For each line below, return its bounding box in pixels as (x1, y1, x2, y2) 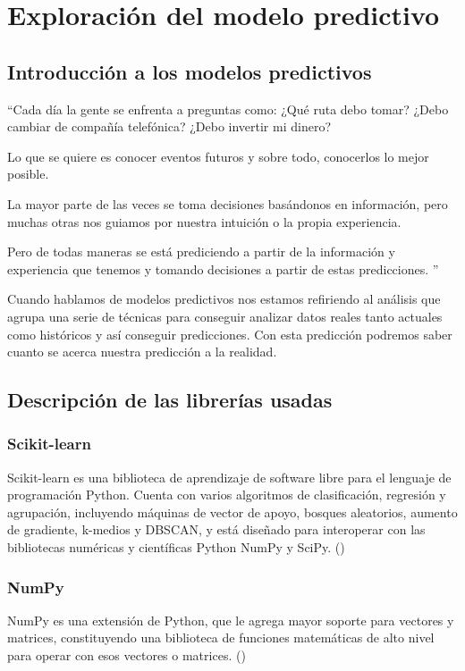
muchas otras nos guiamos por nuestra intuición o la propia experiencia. (7, 212, 402, 231)
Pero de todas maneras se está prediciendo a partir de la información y (7, 242, 395, 261)
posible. (7, 164, 49, 183)
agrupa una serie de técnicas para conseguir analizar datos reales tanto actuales (7, 306, 443, 325)
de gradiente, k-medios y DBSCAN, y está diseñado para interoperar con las (7, 520, 426, 539)
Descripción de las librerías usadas (7, 386, 333, 414)
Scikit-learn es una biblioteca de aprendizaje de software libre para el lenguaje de (7, 467, 452, 486)
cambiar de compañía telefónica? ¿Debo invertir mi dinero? (7, 117, 332, 136)
